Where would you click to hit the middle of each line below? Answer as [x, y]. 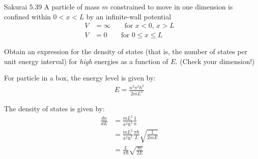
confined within [28, 16]
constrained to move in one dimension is [172, 6]
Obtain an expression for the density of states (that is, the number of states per [126, 51]
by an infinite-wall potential [129, 16]
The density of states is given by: [55, 109]
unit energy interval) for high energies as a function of [86, 61]
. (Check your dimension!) [215, 61]
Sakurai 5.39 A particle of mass [52, 6]
